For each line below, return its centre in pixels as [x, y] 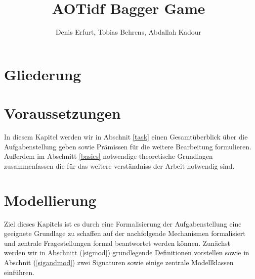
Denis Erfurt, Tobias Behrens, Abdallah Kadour [128, 32]
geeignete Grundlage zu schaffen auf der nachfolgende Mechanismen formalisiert [125, 233]
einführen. [19, 272]
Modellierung [50, 200]
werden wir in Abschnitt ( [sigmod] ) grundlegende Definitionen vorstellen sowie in [127, 253]
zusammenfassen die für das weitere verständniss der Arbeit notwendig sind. [119, 165]
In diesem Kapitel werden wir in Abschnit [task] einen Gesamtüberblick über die [126, 137]
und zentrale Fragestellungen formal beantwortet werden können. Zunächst [117, 243]
